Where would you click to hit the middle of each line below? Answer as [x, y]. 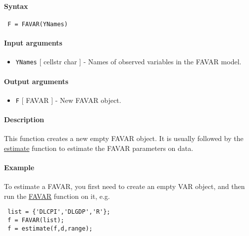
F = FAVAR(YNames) [38, 24]
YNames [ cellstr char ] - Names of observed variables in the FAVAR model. [128, 62]
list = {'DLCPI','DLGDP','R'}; [59, 212]
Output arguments [36, 81]
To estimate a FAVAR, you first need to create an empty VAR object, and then [124, 186]
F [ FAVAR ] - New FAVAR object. [68, 100]
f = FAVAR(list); [36, 220]
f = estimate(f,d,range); [50, 228]
